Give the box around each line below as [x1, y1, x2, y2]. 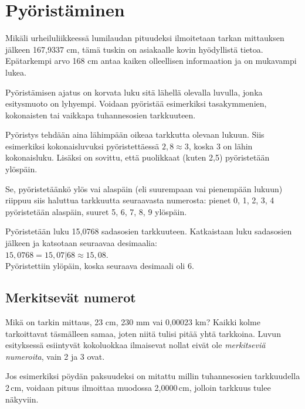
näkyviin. [5, 393, 39, 405]
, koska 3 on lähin [188, 139, 253, 152]
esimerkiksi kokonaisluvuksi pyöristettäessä [5, 139, 160, 152]
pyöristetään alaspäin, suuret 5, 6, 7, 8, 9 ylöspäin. [5, 205, 187, 217]
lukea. [5, 66, 26, 78]
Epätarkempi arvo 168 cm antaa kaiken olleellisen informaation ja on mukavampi [5, 54, 297, 67]
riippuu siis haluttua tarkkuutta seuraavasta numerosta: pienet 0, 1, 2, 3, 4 [5, 194, 274, 206]
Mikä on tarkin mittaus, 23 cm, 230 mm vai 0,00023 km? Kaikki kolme [5, 316, 260, 328]
